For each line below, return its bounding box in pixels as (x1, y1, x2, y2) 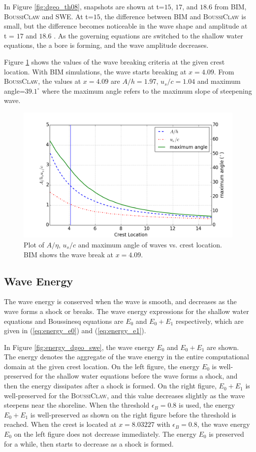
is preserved (209, 429, 244, 439)
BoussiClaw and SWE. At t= (4, 11, 94, 21)
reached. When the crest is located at (4, 419, 117, 429)
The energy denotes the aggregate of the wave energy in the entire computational (4, 351, 249, 362)
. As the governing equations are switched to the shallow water (54, 30, 243, 40)
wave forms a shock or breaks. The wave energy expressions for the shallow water (4, 306, 249, 316)
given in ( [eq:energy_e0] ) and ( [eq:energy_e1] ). (4, 325, 146, 336)
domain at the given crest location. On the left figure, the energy (4, 361, 200, 371)
